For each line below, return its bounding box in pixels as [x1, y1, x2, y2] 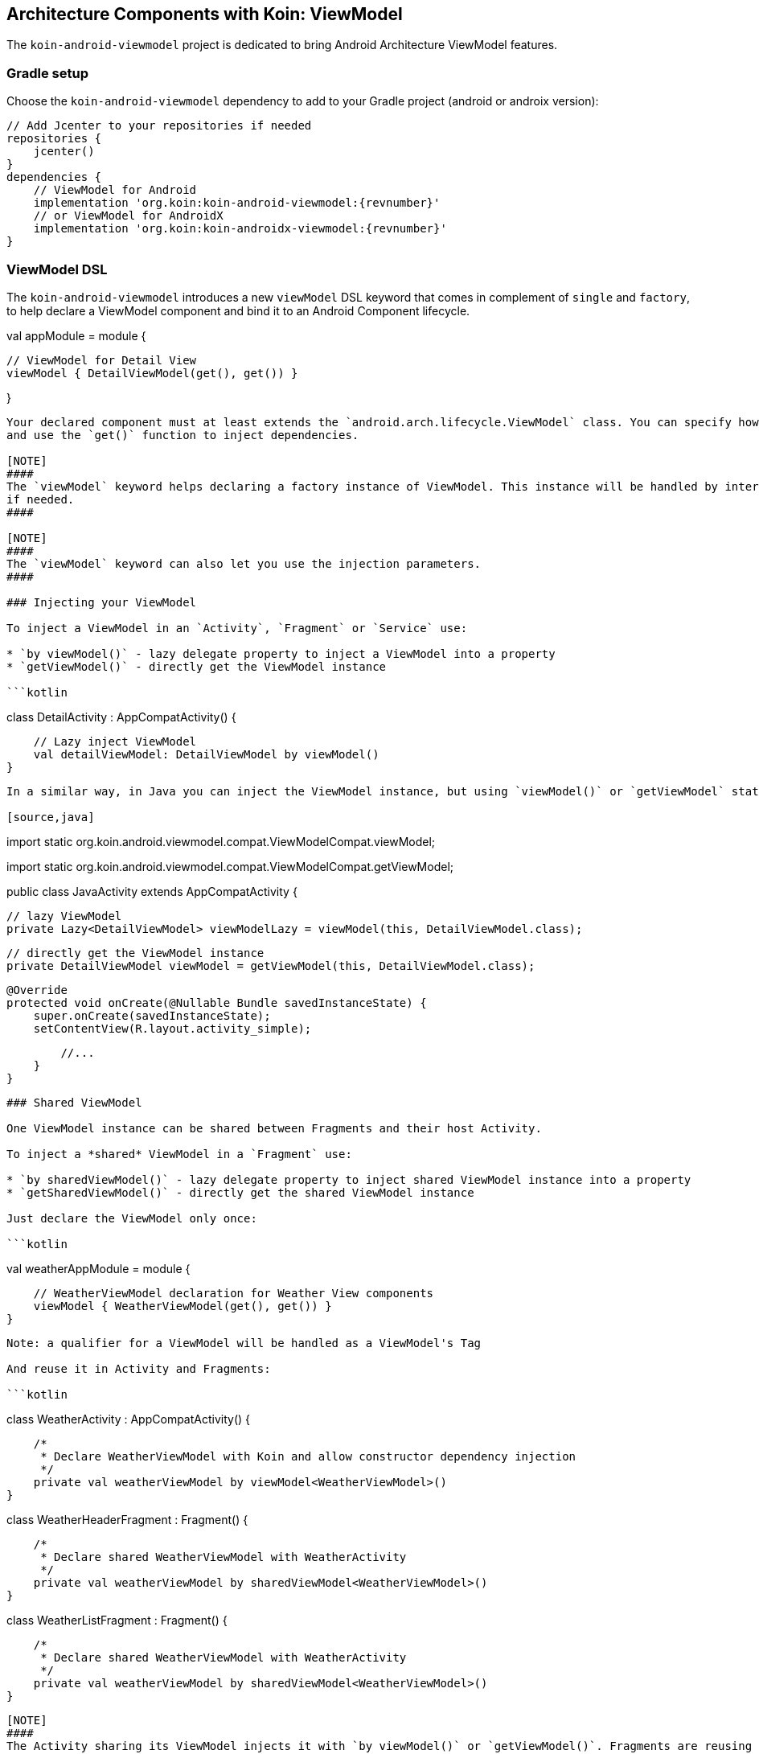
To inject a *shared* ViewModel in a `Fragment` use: [6, 1147, 352, 1160]
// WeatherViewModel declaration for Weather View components [33, 1286, 434, 1300]
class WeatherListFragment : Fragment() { [6, 1612, 228, 1627]
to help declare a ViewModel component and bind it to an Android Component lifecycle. [6, 303, 470, 318]
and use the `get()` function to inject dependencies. [6, 428, 359, 442]
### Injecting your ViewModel [6, 595, 197, 609]
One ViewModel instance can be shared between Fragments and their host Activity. [6, 1121, 542, 1135]
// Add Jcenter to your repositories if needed [6, 119, 312, 133]
